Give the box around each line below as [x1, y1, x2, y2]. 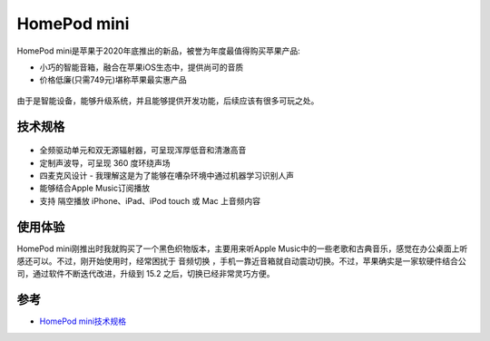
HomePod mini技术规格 [39, 316, 127, 326]
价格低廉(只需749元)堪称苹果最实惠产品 [39, 74, 188, 85]
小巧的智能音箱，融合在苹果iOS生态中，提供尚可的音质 [39, 62, 244, 73]
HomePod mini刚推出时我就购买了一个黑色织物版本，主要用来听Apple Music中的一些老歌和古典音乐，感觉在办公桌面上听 [16, 243, 468, 254]
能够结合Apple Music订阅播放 [39, 182, 150, 194]
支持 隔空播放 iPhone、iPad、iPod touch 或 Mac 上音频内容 [39, 195, 260, 206]
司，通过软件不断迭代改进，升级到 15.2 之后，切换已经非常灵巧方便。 [16, 268, 276, 279]
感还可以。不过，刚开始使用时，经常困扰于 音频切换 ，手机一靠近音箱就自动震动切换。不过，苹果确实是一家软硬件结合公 [16, 255, 466, 267]
